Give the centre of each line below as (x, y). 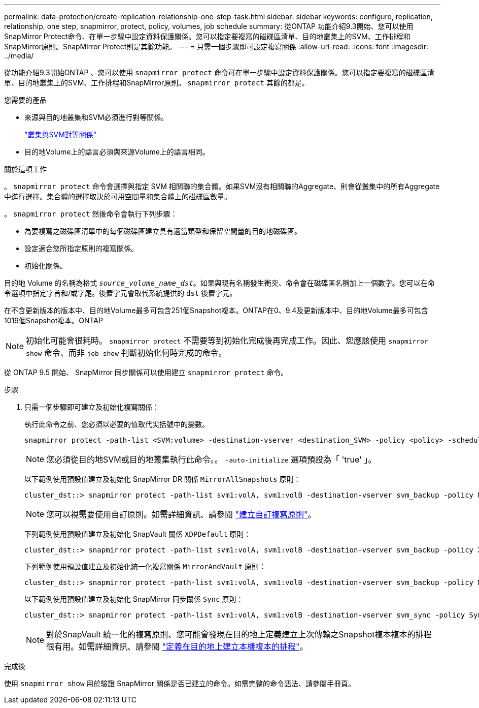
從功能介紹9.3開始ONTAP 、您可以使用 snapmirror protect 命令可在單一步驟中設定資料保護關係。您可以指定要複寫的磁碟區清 (219, 72)
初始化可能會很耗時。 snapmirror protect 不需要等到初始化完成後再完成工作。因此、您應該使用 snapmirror (227, 341)
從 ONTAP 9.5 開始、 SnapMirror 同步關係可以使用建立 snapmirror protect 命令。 (146, 372)
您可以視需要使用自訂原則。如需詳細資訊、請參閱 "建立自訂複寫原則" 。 (181, 514)
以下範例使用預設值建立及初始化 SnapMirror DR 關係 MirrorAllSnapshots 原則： (163, 479)
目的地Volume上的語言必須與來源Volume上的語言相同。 (117, 152)
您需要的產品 (25, 100)
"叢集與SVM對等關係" (61, 134)
